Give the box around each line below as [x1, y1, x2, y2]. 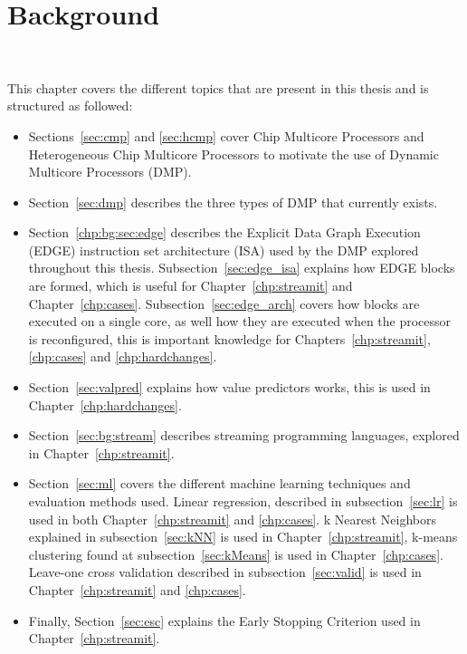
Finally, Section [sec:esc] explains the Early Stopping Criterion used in [28, 611, 421, 630]
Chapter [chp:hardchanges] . [28, 395, 182, 414]
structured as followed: [7, 96, 133, 115]
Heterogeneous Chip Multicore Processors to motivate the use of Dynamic [28, 144, 439, 163]
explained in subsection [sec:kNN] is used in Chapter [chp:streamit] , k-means [28, 527, 458, 546]
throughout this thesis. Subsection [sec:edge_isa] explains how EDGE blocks [28, 258, 455, 277]
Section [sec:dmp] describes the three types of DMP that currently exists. [28, 192, 438, 211]
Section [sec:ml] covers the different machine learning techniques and [28, 474, 411, 493]
